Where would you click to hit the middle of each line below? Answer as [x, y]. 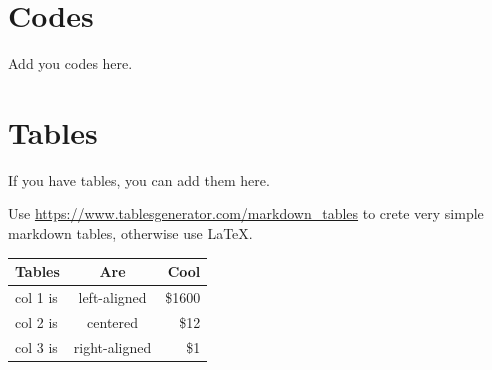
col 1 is [36, 296]
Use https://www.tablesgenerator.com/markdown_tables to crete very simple [246, 213]
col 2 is [36, 321]
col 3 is [36, 346]
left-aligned [112, 296]
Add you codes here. [70, 63]
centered [113, 321]
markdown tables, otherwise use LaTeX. [130, 233]
